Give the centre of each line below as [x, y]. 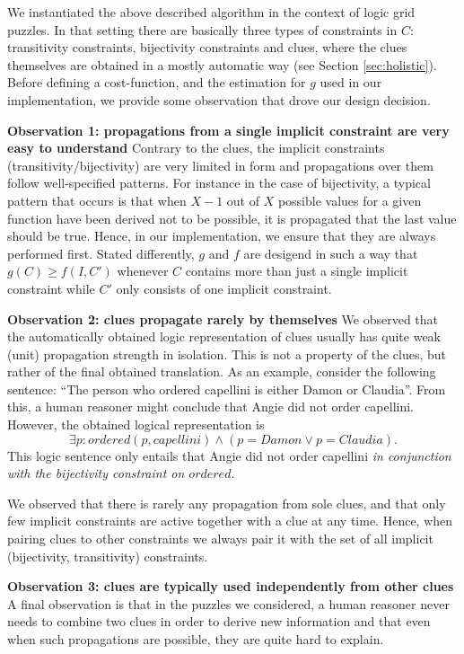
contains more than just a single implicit [297, 271]
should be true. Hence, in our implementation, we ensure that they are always [222, 236]
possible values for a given [350, 200]
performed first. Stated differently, [101, 253]
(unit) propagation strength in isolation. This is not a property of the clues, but [227, 354]
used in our [351, 82]
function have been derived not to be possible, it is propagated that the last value [232, 218]
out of [243, 200]
